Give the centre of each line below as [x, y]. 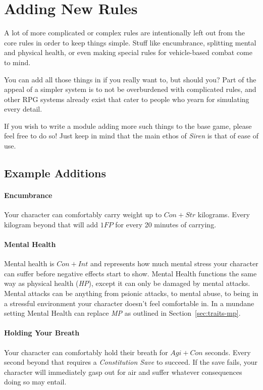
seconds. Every [228, 352]
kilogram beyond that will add [51, 224]
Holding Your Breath [42, 333]
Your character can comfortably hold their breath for [86, 352]
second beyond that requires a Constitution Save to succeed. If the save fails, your [131, 362]
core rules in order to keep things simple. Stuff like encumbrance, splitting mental [130, 42]
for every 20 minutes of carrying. [166, 224]
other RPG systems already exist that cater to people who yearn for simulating [127, 99]
